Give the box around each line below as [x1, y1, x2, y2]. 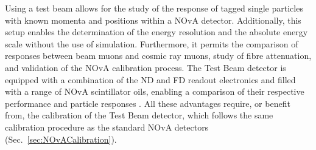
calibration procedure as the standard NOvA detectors [5, 120, 209, 133]
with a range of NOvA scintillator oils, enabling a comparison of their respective [5, 85, 304, 98]
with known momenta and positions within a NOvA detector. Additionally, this [5, 13, 301, 26]
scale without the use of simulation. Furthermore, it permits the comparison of [5, 37, 298, 50]
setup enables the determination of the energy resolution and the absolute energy [5, 26, 308, 38]
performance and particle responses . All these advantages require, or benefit [5, 97, 290, 109]
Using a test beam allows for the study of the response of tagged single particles [5, 2, 303, 14]
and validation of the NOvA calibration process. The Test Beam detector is [5, 61, 286, 73]
